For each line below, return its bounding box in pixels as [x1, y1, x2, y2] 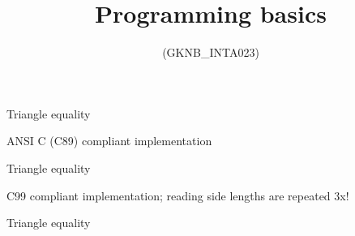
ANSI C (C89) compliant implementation [6, 132, 212, 149]
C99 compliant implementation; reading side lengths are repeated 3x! [6, 187, 349, 204]
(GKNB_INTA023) [162, 44, 259, 61]
